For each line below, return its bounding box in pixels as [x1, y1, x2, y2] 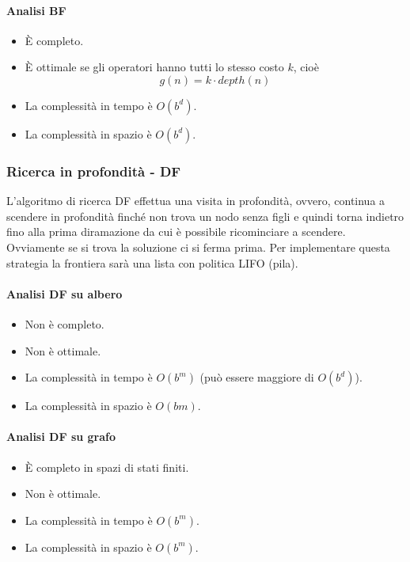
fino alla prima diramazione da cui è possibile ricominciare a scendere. [6, 223, 346, 240]
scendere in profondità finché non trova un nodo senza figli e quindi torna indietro [6, 207, 404, 224]
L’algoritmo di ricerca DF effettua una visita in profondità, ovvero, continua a [6, 192, 385, 209]
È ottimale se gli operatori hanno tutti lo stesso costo [25, 59, 284, 75]
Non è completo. [25, 315, 104, 332]
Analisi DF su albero [6, 285, 123, 302]
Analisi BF [6, 2, 66, 18]
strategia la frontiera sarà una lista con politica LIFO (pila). [6, 254, 298, 271]
